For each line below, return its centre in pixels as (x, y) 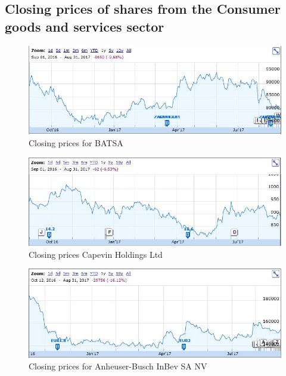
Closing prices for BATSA (76, 142)
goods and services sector (85, 26)
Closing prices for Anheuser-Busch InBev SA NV (118, 366)
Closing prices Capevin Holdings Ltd (96, 254)
